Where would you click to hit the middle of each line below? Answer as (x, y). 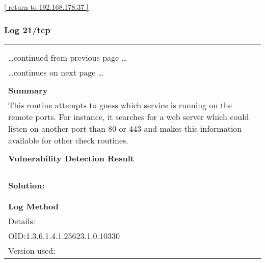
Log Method (33, 206)
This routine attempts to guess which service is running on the (120, 105)
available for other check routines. (68, 140)
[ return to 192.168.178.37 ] (46, 7)
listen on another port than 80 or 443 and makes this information (125, 128)
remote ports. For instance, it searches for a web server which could (129, 116)
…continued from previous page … (68, 57)
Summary (28, 90)
